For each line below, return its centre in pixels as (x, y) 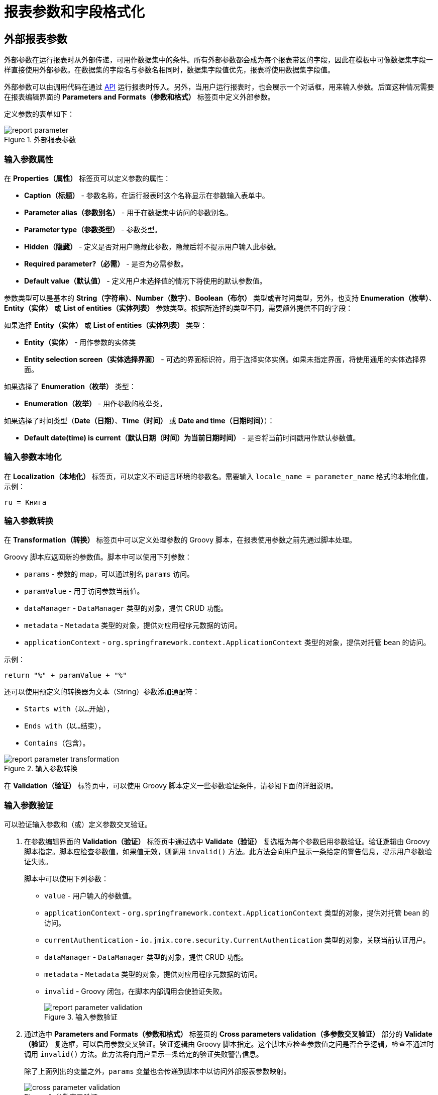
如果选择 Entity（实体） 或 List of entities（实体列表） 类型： (106, 325)
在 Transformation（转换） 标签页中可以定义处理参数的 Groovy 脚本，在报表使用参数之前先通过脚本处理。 (180, 540)
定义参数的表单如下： (39, 114)
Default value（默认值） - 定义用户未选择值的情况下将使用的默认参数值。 (145, 281)
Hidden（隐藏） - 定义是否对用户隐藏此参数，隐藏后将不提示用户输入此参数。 (153, 246)
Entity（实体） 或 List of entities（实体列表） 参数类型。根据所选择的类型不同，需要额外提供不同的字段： (179, 308)
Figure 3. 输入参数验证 (81, 1017)
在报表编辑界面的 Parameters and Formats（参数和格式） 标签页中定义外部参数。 (139, 97)
